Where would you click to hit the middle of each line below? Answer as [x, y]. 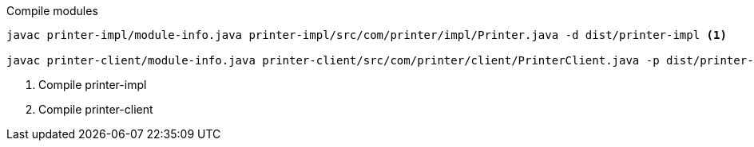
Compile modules [52, 11]
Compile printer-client [96, 109]
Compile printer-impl [93, 85]
